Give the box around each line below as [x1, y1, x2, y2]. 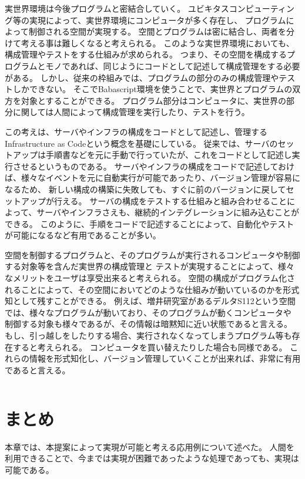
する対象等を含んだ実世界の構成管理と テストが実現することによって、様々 [5, 260, 294, 272]
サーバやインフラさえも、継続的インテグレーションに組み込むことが [36, 206, 299, 218]
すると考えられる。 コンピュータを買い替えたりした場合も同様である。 [12, 340, 287, 353]
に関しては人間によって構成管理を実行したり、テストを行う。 [12, 106, 250, 118]
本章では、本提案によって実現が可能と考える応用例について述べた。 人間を [5, 440, 294, 453]
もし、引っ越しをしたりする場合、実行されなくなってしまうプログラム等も [5, 329, 292, 342]
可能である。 [5, 463, 54, 475]
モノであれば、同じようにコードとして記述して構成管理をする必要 [45, 59, 300, 72]
